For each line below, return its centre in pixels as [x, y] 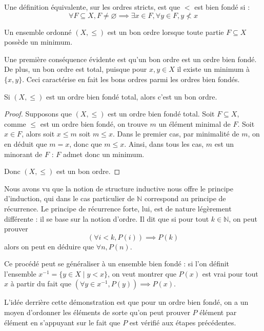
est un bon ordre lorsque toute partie [166, 32]
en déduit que [26, 143]
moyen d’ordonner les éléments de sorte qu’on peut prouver [97, 312]
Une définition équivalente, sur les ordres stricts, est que [92, 7]
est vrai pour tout [230, 273]
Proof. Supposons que [38, 114]
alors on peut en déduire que [49, 246]
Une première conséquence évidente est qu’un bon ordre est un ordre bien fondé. [130, 59]
